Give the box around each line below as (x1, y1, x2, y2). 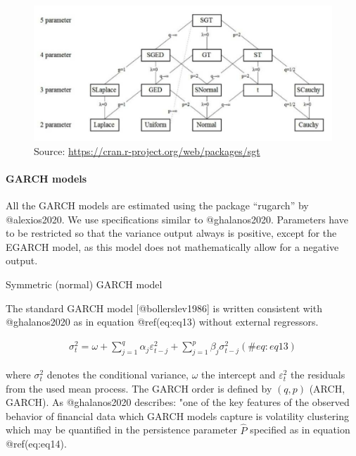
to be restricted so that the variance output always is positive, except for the (6, 226, 337, 240)
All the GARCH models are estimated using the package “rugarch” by (6, 198, 309, 213)
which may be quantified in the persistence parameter (6, 422, 237, 437)
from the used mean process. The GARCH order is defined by (6, 381, 272, 395)
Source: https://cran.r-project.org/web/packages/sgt (34, 143, 260, 158)
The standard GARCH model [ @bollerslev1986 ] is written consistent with (6, 300, 322, 315)
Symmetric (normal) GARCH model (6, 276, 163, 291)
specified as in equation (250, 422, 350, 437)
